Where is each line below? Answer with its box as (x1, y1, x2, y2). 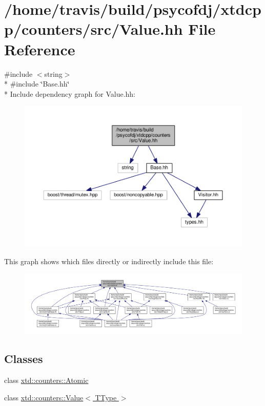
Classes (4, 351, 43, 367)
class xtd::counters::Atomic (4, 374, 89, 385)
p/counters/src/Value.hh (4, 18, 183, 39)
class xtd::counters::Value (4, 392, 84, 402)
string (44, 68, 63, 79)
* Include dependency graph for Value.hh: (4, 88, 136, 99)
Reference (4, 38, 75, 59)
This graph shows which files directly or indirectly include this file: (4, 255, 214, 266)
